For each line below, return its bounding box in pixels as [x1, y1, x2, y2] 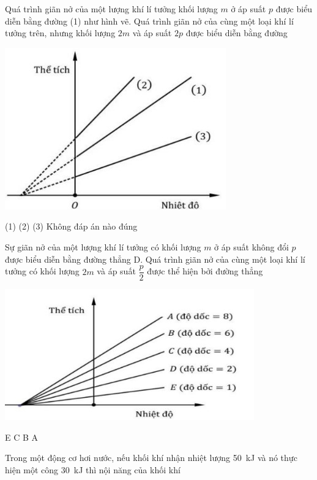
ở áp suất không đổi [214, 240, 289, 253]
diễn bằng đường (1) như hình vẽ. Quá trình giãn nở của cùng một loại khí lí [5, 14, 294, 27]
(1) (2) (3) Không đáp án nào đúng [5, 220, 138, 233]
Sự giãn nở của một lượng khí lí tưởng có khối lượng [5, 240, 201, 253]
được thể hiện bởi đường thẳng [147, 265, 263, 277]
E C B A [5, 430, 39, 443]
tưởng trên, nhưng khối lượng [5, 26, 116, 39]
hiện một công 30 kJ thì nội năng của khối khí [5, 463, 181, 476]
